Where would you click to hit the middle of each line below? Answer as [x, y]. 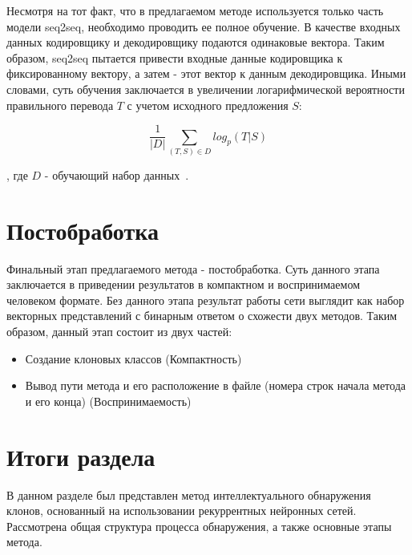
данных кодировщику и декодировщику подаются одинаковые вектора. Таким [196, 42]
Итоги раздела [81, 456]
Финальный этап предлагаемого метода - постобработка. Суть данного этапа [193, 268]
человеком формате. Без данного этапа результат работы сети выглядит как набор [206, 300]
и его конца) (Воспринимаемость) [108, 401]
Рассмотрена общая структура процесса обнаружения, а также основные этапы [199, 526]
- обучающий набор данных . [117, 174]
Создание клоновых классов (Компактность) [133, 358]
